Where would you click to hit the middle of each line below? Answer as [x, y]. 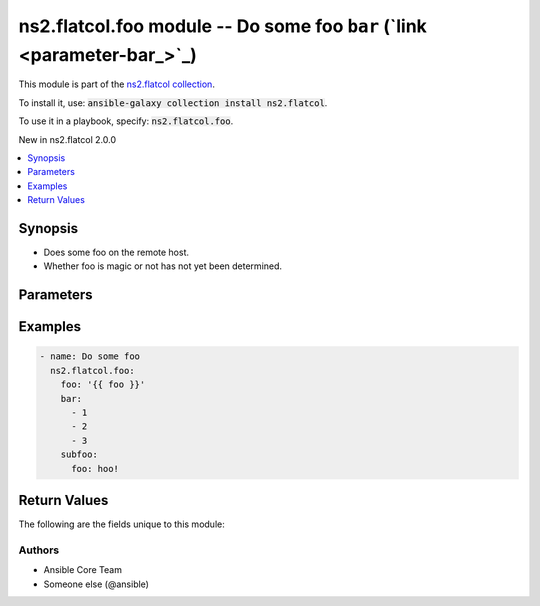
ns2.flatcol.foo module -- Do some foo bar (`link [222, 26]
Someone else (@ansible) [96, 584]
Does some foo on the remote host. [116, 252]
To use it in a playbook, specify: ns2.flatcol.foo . [126, 121]
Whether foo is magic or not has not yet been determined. [163, 266]
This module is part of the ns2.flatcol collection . [116, 84]
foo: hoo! [95, 468]
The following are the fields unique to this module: [121, 524]
